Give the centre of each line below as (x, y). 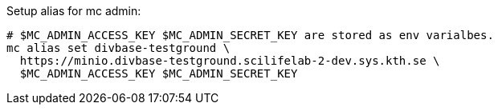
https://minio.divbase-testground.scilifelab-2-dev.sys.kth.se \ (230, 61)
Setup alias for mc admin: (74, 11)
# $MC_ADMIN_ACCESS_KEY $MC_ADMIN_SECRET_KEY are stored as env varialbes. (250, 35)
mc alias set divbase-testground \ (118, 48)
